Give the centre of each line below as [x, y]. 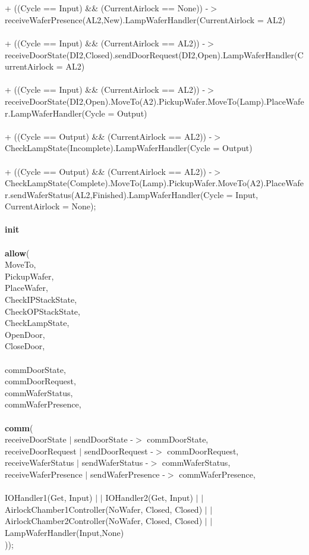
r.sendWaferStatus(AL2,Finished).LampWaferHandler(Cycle [114, 194]
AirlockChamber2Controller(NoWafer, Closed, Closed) [104, 521]
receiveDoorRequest [41, 451]
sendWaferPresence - [127, 474]
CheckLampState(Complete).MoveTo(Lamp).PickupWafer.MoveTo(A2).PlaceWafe [154, 183]
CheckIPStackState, [41, 300]
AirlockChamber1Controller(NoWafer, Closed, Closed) [104, 509]
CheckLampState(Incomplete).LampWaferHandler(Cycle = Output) [129, 148]
